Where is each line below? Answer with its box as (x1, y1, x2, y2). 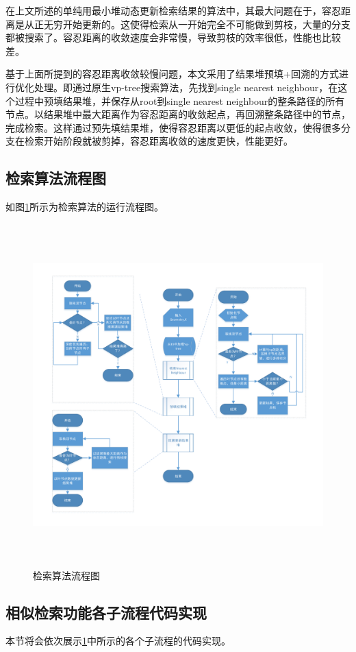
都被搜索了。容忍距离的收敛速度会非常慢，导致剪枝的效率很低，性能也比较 (5, 30, 341, 45)
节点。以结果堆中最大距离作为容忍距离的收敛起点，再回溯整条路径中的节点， (5, 107, 351, 121)
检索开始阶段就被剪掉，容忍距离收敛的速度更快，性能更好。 (24, 134, 293, 148)
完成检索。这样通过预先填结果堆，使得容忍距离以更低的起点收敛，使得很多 (5, 120, 341, 134)
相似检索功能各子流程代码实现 (5, 601, 207, 623)
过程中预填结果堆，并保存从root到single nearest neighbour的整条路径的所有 (14, 93, 345, 108)
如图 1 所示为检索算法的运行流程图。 (5, 200, 164, 214)
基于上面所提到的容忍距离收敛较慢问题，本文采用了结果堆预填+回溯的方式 (5, 67, 339, 81)
